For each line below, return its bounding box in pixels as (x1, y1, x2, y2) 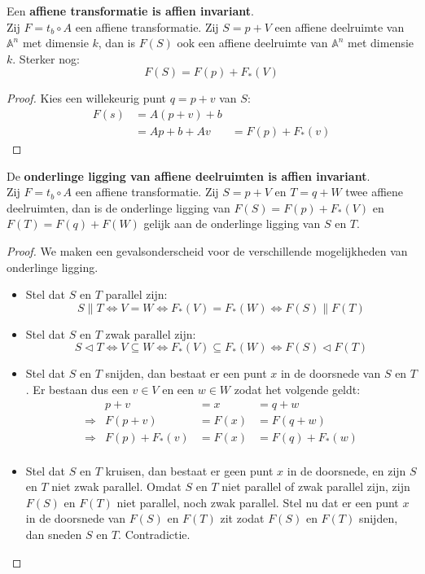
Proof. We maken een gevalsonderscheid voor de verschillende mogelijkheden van (7, 243, 408, 259)
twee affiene (345, 183, 404, 200)
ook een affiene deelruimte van (177, 34, 328, 51)
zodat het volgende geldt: (234, 380, 361, 397)
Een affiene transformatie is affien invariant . (7, 2, 254, 19)
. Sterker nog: (12, 50, 80, 67)
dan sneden (25, 526, 82, 543)
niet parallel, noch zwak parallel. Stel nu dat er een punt (116, 493, 399, 510)
